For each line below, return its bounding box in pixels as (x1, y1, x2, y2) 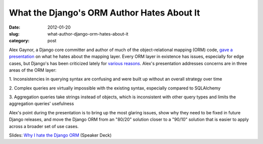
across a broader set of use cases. (9, 123, 79, 129)
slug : (9, 31, 19, 36)
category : (9, 38, 30, 44)
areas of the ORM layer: (9, 67, 57, 73)
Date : (9, 24, 20, 30)
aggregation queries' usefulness (9, 101, 74, 107)
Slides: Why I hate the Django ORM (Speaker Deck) (9, 132, 112, 138)
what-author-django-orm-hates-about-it (47, 31, 129, 36)
